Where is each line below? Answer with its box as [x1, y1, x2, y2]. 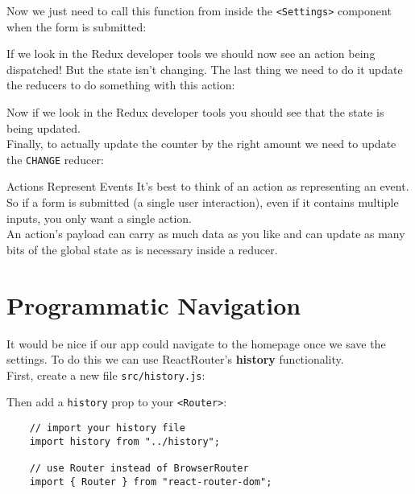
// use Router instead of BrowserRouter [29, 463, 249, 475]
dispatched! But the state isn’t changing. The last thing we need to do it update [6, 60, 403, 77]
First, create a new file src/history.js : [6, 366, 205, 383]
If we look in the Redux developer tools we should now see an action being [6, 45, 376, 62]
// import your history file [29, 422, 185, 434]
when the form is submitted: [6, 18, 147, 35]
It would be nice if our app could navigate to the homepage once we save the [6, 335, 386, 352]
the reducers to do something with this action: [6, 76, 235, 93]
